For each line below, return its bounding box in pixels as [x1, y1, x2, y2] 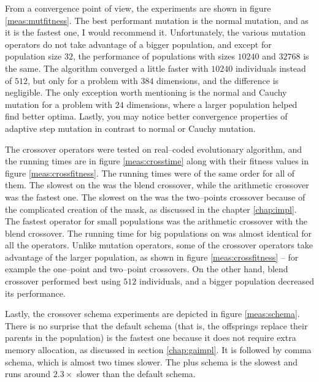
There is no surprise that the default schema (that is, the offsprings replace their [5, 319, 308, 332]
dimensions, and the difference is [156, 74, 279, 86]
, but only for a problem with [27, 74, 138, 86]
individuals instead [235, 61, 306, 74]
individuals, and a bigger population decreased [139, 275, 314, 288]
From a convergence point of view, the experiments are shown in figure [5, 2, 271, 14]
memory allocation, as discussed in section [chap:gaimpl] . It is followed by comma [5, 343, 312, 356]
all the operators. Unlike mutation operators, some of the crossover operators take [5, 239, 313, 251]
